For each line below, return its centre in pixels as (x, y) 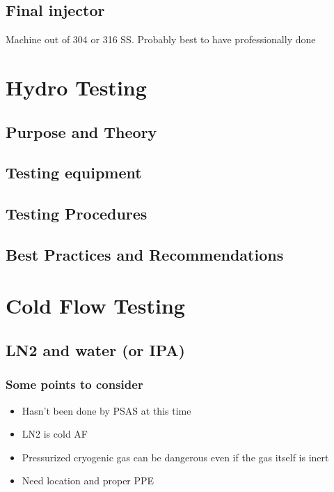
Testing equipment (74, 172)
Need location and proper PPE (88, 481)
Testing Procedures (77, 214)
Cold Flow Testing (95, 306)
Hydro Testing (76, 87)
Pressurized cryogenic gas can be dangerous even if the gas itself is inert (175, 457)
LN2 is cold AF (55, 434)
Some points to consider (74, 384)
